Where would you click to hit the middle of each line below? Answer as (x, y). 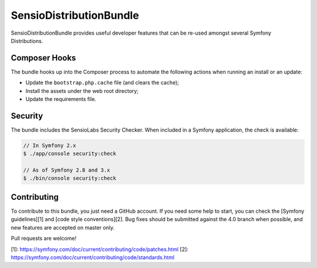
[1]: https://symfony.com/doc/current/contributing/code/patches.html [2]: (100, 249)
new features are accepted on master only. (63, 227)
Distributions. (27, 41)
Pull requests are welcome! (43, 239)
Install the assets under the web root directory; (82, 91)
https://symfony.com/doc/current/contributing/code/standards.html (93, 257)
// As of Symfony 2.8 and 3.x (67, 170)
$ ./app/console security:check (70, 154)
